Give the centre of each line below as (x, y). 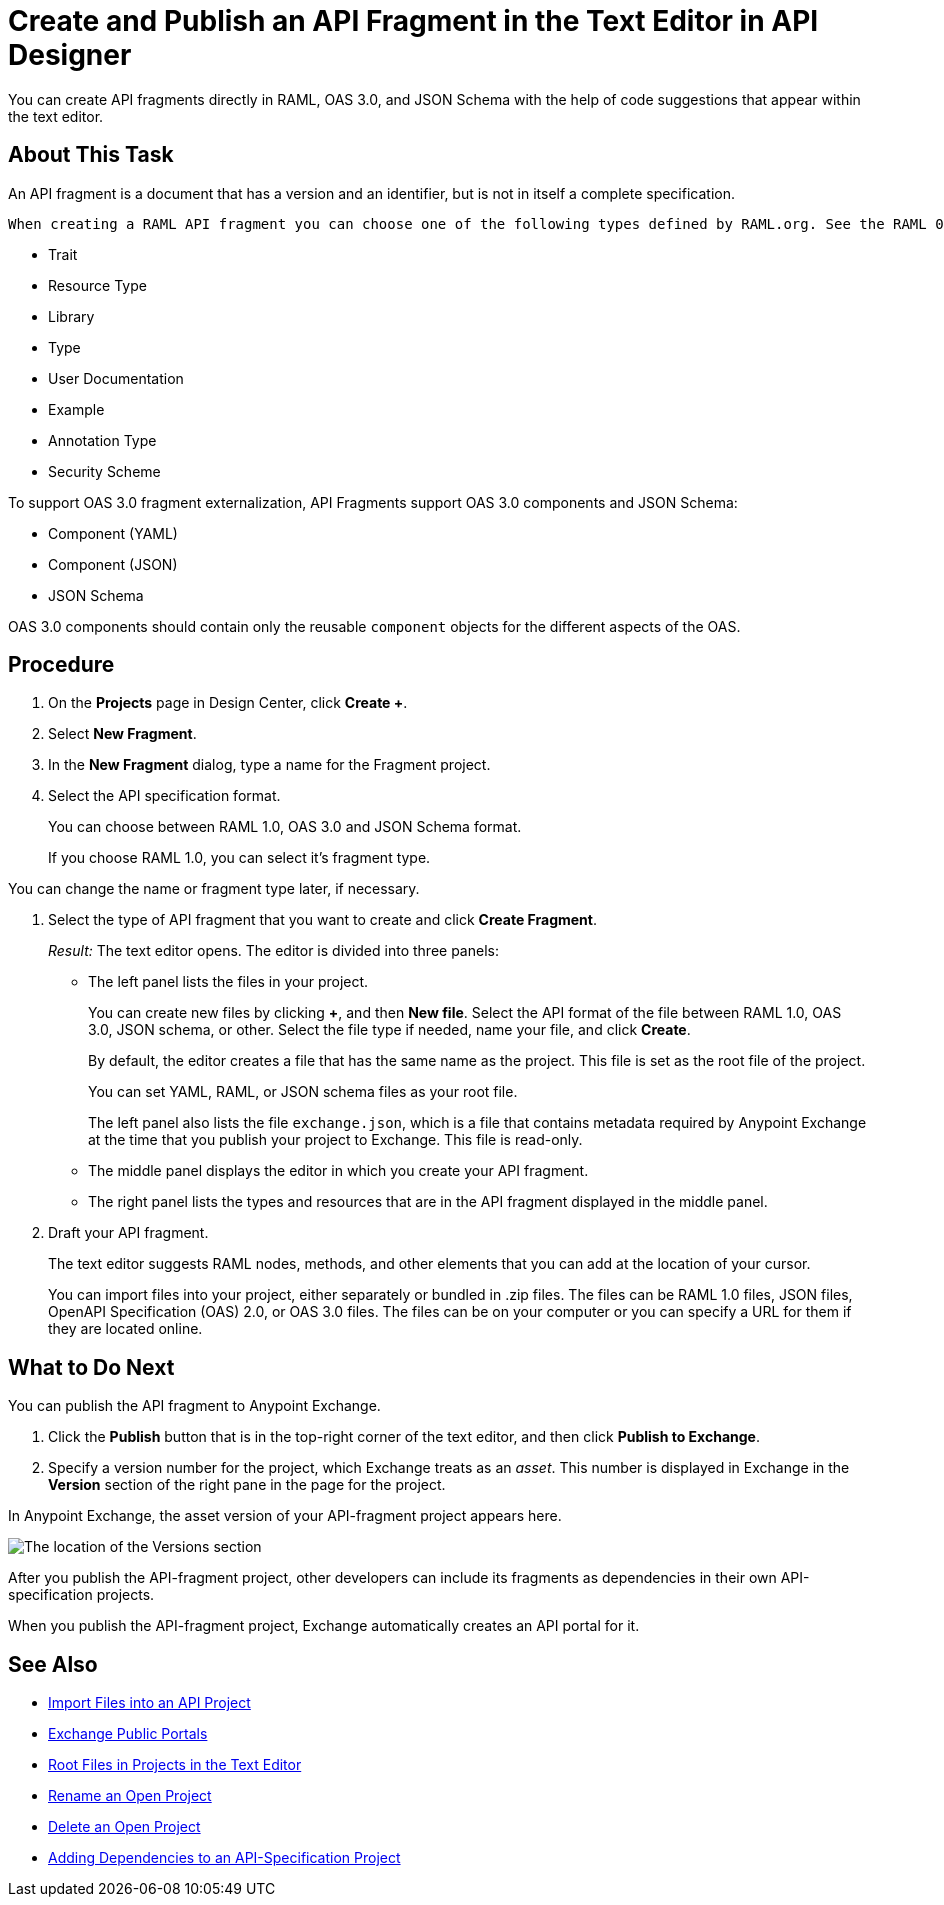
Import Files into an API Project (149, 1703)
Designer (70, 55)
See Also (53, 1664)
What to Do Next (91, 1367)
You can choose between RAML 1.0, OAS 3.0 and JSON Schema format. (285, 827)
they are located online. (125, 1329)
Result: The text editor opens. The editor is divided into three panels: (273, 951)
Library (71, 316)
